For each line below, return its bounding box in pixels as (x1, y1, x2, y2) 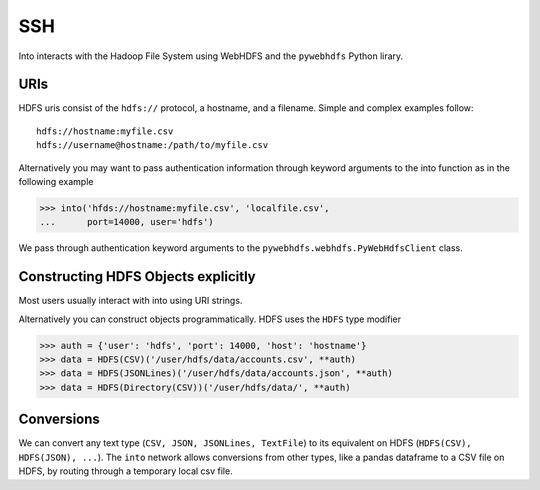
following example (18, 176, 94, 188)
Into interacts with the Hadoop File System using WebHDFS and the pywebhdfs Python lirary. (18, 50, 404, 62)
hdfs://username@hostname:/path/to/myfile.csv (36, 140, 269, 151)
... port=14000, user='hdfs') (39, 216, 214, 228)
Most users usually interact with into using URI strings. (18, 295, 243, 307)
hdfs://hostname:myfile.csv (36, 125, 174, 137)
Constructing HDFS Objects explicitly (18, 268, 256, 285)
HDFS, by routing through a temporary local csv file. (18, 465, 234, 477)
